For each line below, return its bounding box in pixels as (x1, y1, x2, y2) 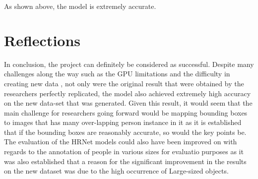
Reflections (4, 30, 81, 50)
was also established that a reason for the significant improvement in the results (4, 156, 247, 166)
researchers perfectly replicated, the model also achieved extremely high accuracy (4, 88, 251, 98)
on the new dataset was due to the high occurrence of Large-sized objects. (4, 166, 229, 176)
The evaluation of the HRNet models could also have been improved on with (4, 136, 237, 147)
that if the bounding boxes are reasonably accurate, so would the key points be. (4, 126, 247, 137)
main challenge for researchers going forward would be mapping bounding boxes (4, 107, 248, 118)
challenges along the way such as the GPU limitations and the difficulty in (4, 68, 230, 79)
